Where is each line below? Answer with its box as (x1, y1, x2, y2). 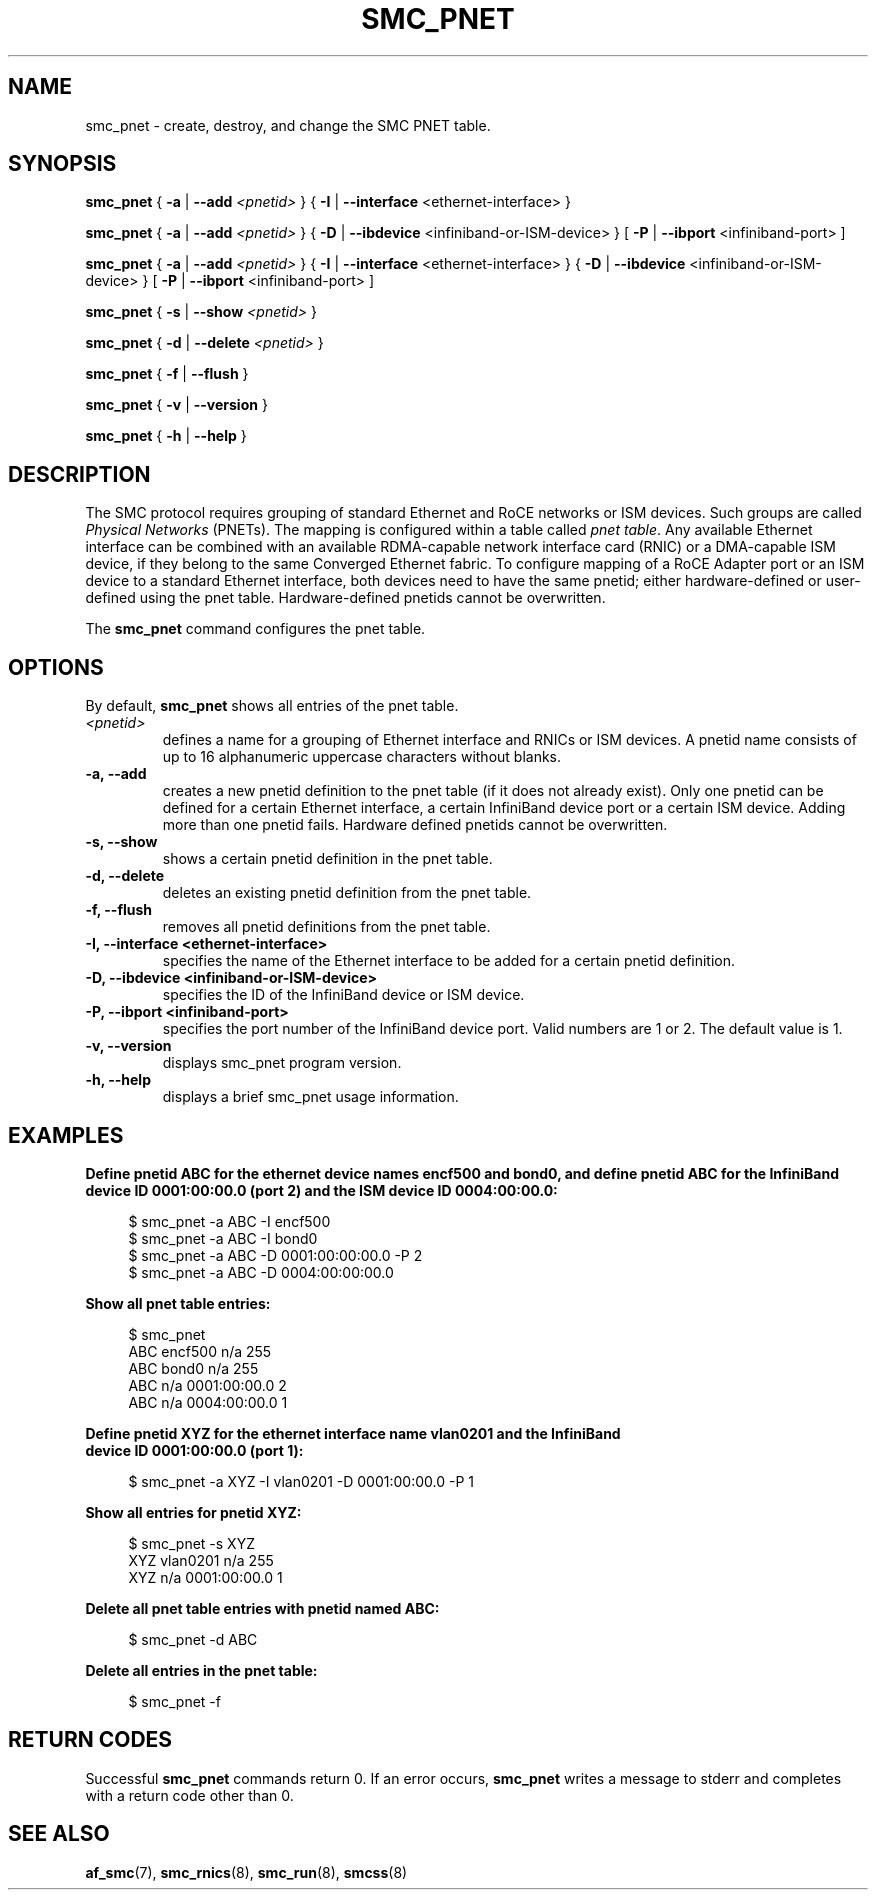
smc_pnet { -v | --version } (85, 396, 268, 414)
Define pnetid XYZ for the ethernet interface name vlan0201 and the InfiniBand (85, 1424, 621, 1442)
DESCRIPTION (8, 461, 151, 487)
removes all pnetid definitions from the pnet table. (162, 918, 491, 936)
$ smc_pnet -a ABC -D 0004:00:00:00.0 (128, 1263, 394, 1281)
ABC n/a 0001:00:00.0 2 (128, 1376, 287, 1394)
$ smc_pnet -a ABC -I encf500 (128, 1212, 331, 1230)
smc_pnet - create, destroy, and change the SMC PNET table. (85, 116, 491, 134)
